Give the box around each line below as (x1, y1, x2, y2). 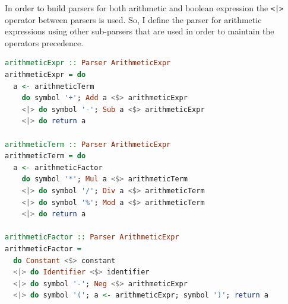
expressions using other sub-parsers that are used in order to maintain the (5, 25, 274, 37)
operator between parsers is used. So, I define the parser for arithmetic (5, 13, 262, 25)
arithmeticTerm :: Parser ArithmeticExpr (5, 140, 171, 149)
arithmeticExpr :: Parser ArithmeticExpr (5, 59, 171, 68)
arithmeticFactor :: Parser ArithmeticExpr (5, 233, 179, 242)
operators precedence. (5, 36, 84, 49)
